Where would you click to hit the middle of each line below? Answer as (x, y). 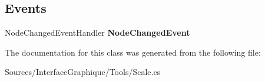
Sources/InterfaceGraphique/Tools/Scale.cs (83, 72)
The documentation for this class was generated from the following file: (133, 52)
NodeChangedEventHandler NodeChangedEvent (97, 33)
